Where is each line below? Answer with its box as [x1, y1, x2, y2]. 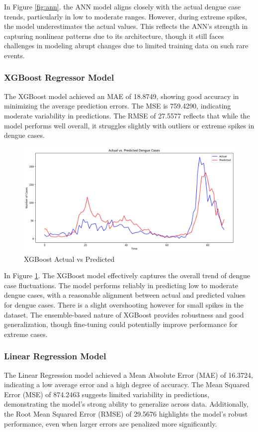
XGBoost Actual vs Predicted [24, 253, 115, 264]
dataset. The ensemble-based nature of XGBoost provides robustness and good [4, 309, 244, 320]
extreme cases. [4, 328, 48, 339]
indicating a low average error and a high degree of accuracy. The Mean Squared [4, 379, 250, 390]
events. [4, 50, 25, 60]
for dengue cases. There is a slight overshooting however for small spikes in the [4, 300, 244, 310]
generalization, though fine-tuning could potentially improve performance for [4, 319, 238, 329]
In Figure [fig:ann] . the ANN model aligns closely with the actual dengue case [4, 1, 241, 11]
